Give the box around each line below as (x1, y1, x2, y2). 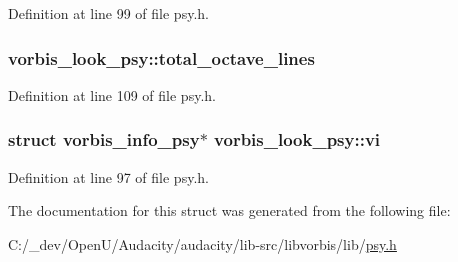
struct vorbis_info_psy (8, 127, 200, 152)
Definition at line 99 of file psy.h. (8, 3, 209, 23)
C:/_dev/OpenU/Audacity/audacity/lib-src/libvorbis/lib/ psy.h (8, 233, 397, 254)
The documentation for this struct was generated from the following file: (8, 200, 451, 221)
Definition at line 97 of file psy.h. (8, 166, 209, 187)
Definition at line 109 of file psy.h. (8, 84, 216, 105)
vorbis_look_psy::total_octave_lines (8, 45, 315, 70)
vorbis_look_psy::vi (214, 127, 381, 152)
